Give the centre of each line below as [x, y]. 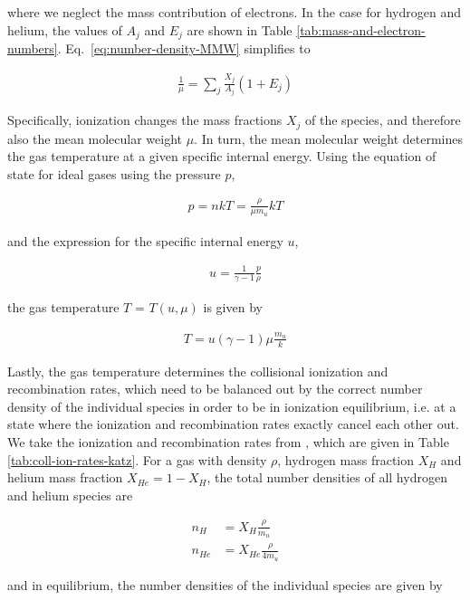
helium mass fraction [65, 477]
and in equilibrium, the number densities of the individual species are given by [225, 584]
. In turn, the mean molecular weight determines [328, 138]
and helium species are [70, 495]
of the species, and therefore [383, 120]
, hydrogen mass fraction [346, 459]
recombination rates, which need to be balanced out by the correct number [215, 389]
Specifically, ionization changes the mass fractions [145, 120]
